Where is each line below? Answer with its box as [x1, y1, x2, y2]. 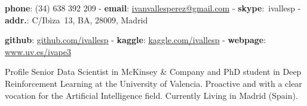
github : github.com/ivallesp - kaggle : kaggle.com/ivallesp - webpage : [5, 34, 266, 46]
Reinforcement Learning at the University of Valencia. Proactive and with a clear [5, 77, 302, 89]
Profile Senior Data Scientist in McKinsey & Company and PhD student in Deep [5, 65, 302, 78]
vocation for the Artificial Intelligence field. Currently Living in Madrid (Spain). [5, 89, 298, 101]
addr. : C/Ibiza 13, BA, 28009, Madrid [5, 13, 148, 26]
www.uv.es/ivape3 [5, 45, 71, 57]
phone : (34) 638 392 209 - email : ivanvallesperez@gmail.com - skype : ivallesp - [5, 2, 301, 14]
